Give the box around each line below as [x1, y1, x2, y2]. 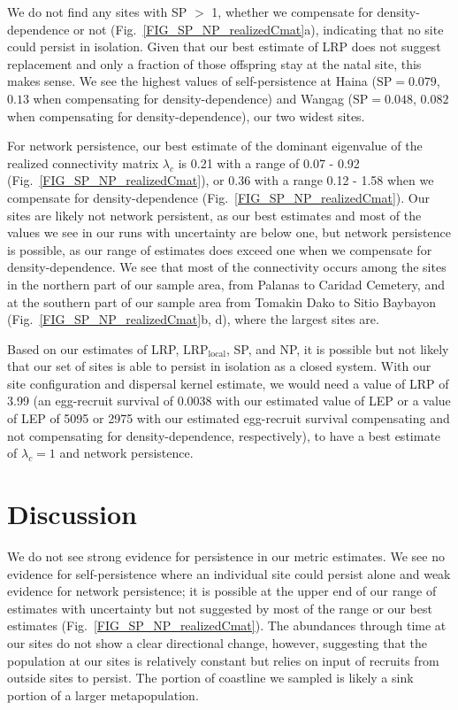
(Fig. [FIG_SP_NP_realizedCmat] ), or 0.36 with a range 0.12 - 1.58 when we [7, 171, 434, 189]
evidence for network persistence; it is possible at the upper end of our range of [7, 582, 437, 600]
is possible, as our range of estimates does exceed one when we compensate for [7, 240, 432, 259]
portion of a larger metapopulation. [7, 685, 199, 704]
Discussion [7, 496, 137, 532]
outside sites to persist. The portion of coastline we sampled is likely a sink [7, 668, 414, 687]
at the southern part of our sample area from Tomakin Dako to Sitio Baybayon [7, 292, 436, 311]
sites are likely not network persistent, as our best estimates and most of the [7, 205, 422, 224]
